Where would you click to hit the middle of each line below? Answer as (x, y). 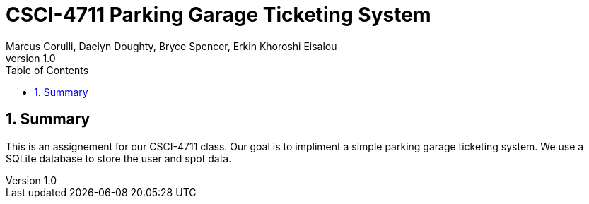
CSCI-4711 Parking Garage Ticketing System (218, 15)
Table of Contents (47, 70)
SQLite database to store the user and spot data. (119, 158)
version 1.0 (31, 58)
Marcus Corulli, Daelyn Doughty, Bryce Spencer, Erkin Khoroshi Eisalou (171, 46)
